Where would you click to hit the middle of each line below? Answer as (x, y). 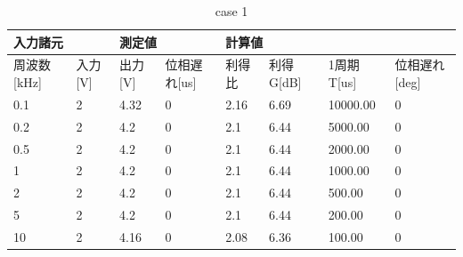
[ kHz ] (28, 82)
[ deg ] (408, 82)
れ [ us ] (181, 82)
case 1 (231, 11)
